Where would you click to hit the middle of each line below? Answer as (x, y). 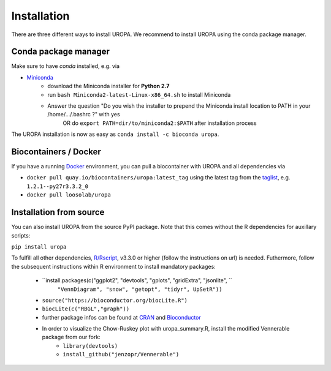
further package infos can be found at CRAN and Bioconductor (122, 317)
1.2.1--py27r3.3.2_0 (58, 186)
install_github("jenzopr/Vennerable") (121, 354)
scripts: (21, 235)
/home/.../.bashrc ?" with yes (84, 114)
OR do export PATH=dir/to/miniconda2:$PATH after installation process (160, 123)
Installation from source (58, 212)
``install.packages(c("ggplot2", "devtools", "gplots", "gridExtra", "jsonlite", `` (137, 280)
